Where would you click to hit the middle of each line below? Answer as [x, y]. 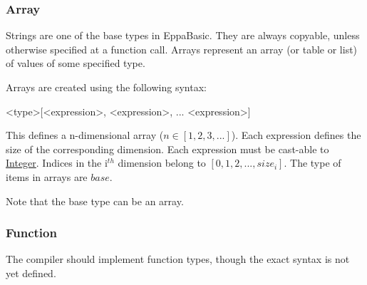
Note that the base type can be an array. [95, 201]
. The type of [312, 163]
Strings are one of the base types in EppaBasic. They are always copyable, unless [183, 35]
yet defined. [31, 273]
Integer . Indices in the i [57, 163]
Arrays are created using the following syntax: [106, 87]
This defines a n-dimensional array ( [85, 135]
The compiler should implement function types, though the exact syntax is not [178, 259]
